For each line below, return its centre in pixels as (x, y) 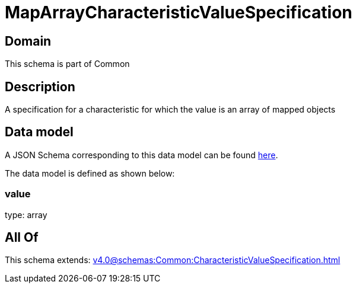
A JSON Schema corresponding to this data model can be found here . (142, 155)
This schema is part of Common (67, 64)
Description (40, 87)
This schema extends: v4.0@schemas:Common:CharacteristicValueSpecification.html (173, 260)
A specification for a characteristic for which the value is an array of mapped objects (170, 110)
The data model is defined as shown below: (90, 173)
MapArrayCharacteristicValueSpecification (179, 12)
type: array (26, 215)
